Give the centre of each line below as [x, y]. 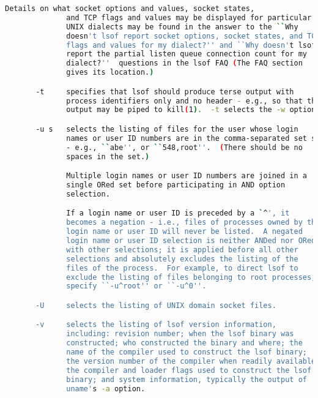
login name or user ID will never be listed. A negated [184, 232]
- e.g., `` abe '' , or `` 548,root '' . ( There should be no [184, 147]
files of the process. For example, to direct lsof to [182, 268]
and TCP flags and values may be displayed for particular [189, 17]
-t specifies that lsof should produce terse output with [165, 92]
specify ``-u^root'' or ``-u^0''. [136, 286]
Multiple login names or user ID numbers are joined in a [187, 176]
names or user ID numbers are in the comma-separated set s [191, 138]
